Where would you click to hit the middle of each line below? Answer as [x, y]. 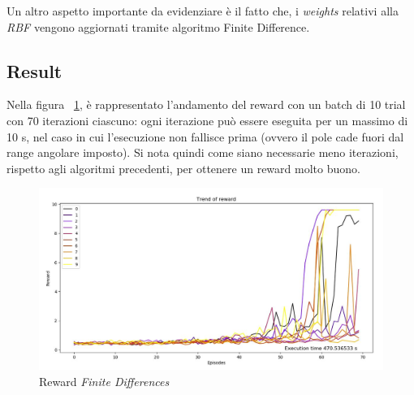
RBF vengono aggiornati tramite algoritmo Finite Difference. [158, 26]
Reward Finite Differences [104, 381]
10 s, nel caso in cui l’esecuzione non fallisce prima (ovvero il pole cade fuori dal [205, 136]
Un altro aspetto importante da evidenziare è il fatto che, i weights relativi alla [203, 11]
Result [34, 70]
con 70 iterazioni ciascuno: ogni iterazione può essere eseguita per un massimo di [207, 120]
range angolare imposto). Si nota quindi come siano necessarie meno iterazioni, [203, 152]
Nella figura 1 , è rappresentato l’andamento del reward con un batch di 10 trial [206, 104]
